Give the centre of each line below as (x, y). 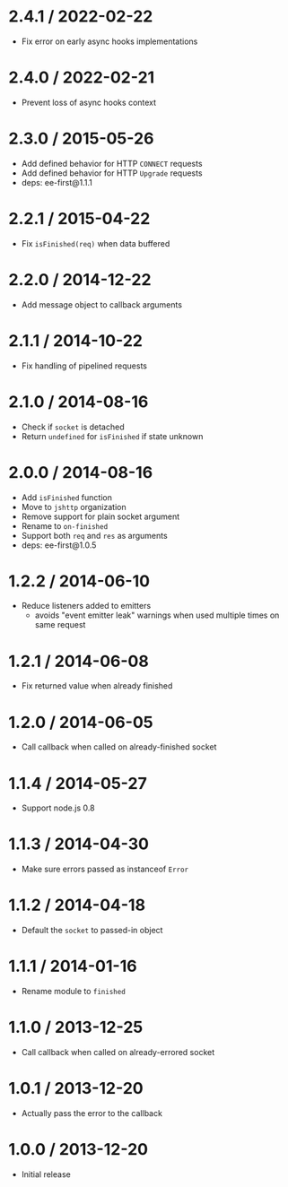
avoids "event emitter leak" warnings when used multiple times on (157, 615)
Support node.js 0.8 (58, 808)
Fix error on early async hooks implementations (109, 41)
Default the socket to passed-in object (92, 931)
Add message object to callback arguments (102, 304)
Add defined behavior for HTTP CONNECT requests (112, 163)
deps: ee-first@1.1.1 (57, 182)
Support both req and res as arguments (94, 535)
